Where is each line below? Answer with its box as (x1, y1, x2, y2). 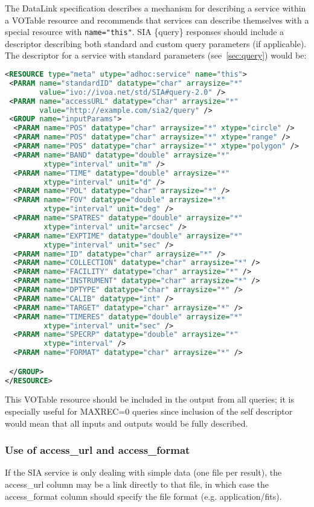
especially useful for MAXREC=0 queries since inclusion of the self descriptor (5, 405, 293, 418)
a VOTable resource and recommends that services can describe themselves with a (5, 13, 309, 26)
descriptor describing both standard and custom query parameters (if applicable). (5, 37, 307, 49)
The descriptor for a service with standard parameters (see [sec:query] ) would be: (5, 49, 307, 62)
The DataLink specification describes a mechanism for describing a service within (5, 2, 306, 14)
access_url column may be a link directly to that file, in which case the (5, 478, 269, 491)
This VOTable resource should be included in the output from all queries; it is (5, 393, 294, 406)
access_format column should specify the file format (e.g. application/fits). (5, 489, 282, 502)
